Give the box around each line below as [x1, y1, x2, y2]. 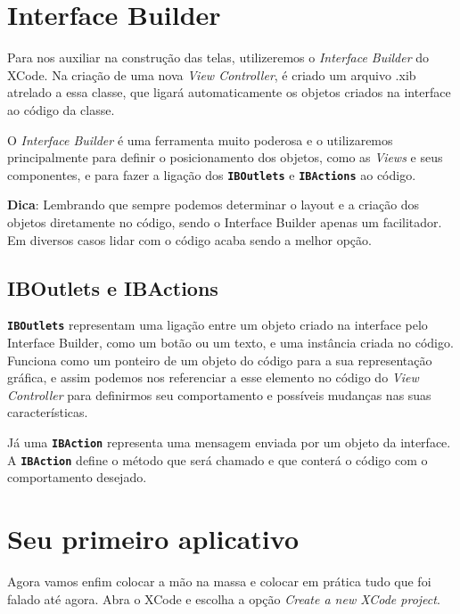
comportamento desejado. [7, 468, 147, 487]
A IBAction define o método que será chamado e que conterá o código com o [7, 450, 428, 469]
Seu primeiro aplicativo [7, 520, 299, 557]
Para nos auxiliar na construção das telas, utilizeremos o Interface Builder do [7, 48, 430, 67]
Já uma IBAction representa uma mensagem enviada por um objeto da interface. [7, 432, 451, 451]
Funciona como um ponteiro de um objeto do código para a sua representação [7, 350, 432, 369]
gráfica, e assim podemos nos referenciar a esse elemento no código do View [7, 368, 419, 387]
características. [7, 403, 88, 422]
